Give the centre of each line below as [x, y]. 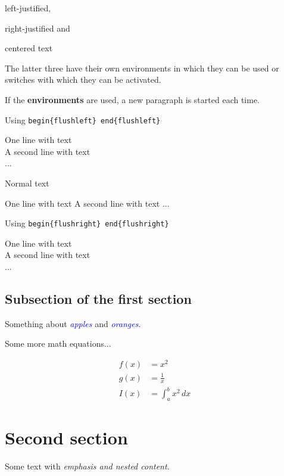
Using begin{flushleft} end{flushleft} [83, 119]
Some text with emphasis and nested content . [87, 466]
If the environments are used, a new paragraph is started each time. [132, 99]
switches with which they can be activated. [83, 80]
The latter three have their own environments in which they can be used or [142, 68]
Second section [66, 438]
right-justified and [38, 28]
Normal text [27, 183]
